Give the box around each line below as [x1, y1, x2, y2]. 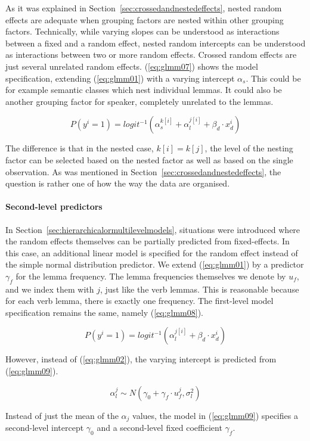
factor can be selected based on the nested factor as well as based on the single [5, 153, 293, 166]
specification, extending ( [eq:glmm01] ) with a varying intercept [5, 72, 235, 84]
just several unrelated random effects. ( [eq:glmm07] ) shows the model [5, 60, 258, 72]
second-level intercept [5, 421, 84, 434]
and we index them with [5, 282, 94, 295]
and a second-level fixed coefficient [97, 421, 222, 434]
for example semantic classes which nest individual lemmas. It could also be [5, 83, 282, 96]
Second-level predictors [5, 200, 103, 213]
